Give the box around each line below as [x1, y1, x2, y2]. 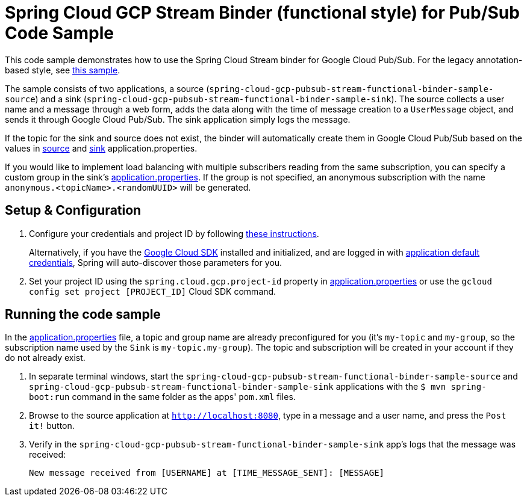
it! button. [29, 420, 75, 431]
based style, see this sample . [5, 64, 120, 75]
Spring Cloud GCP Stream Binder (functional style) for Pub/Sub [5, 2, 520, 23]
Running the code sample [5, 307, 161, 322]
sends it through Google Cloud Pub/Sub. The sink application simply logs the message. [5, 114, 351, 124]
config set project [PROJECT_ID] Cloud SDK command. [29, 286, 276, 297]
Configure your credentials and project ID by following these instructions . [29, 228, 319, 239]
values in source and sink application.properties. [5, 143, 198, 153]
